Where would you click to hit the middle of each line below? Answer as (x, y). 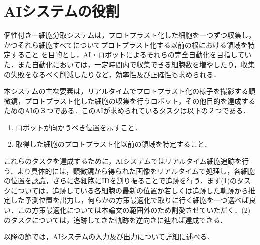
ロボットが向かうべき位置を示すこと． (79, 127)
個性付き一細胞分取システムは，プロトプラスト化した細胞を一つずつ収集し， (130, 35)
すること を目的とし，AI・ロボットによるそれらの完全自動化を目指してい (131, 55)
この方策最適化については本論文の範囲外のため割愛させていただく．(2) (134, 210)
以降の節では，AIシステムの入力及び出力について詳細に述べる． (109, 237)
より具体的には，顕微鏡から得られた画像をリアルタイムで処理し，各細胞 (136, 171)
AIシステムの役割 (62, 11)
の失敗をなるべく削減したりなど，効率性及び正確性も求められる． (112, 74)
